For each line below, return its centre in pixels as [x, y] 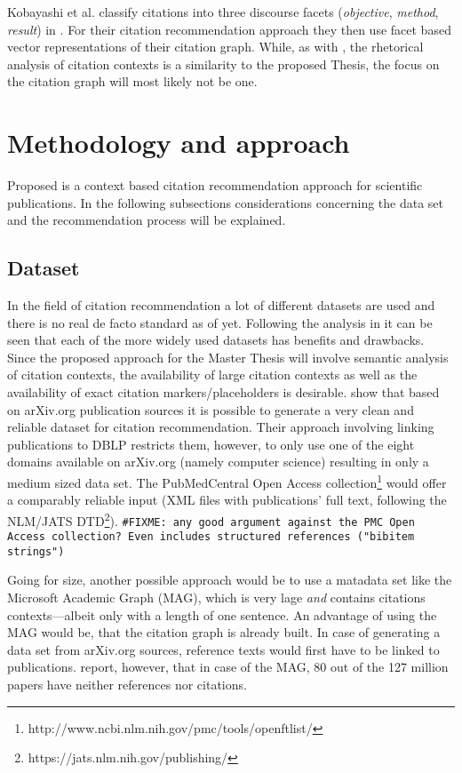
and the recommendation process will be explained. [147, 220]
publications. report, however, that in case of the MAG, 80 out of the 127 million [228, 667]
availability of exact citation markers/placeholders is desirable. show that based [223, 392]
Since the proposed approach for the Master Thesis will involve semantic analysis [228, 357]
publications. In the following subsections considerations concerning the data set [226, 202]
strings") [36, 551]
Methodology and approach [179, 143]
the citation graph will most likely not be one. [132, 81]
